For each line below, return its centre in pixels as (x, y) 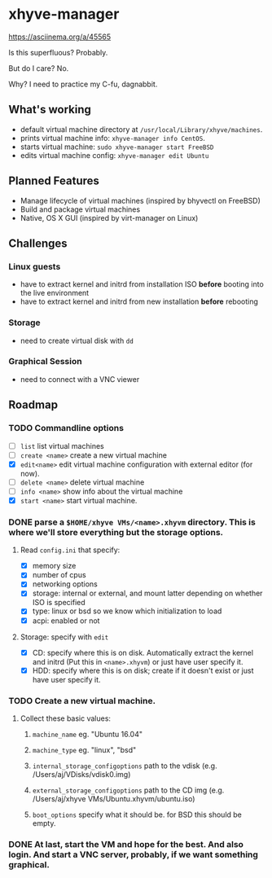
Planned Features (54, 181)
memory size (54, 566)
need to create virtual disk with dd (77, 340)
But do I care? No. (39, 68)
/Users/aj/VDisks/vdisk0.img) (81, 774)
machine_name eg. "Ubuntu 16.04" (87, 734)
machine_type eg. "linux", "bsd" (84, 750)
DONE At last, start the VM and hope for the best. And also (126, 844)
